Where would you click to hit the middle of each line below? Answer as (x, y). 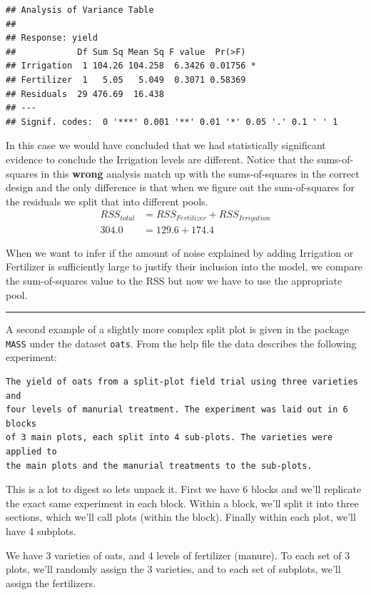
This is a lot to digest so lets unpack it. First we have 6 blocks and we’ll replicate (184, 489)
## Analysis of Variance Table (80, 10)
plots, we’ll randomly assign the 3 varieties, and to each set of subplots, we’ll (173, 569)
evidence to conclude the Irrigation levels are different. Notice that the (160, 159)
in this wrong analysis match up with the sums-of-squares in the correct (200, 173)
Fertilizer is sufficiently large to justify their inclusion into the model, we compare (184, 266)
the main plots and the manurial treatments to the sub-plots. (159, 466)
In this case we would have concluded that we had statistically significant (166, 145)
